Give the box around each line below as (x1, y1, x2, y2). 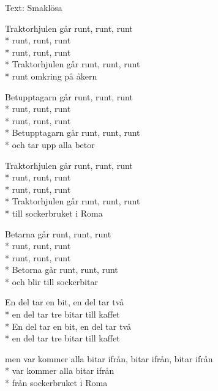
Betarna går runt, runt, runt (5, 227, 111, 240)
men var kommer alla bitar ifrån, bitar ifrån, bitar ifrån (5, 352, 213, 365)
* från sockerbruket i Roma (5, 376, 108, 389)
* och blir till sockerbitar (5, 275, 98, 288)
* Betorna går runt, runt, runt (5, 263, 118, 276)
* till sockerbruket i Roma (5, 206, 103, 219)
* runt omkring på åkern (5, 69, 97, 82)
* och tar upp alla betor (5, 138, 95, 151)
